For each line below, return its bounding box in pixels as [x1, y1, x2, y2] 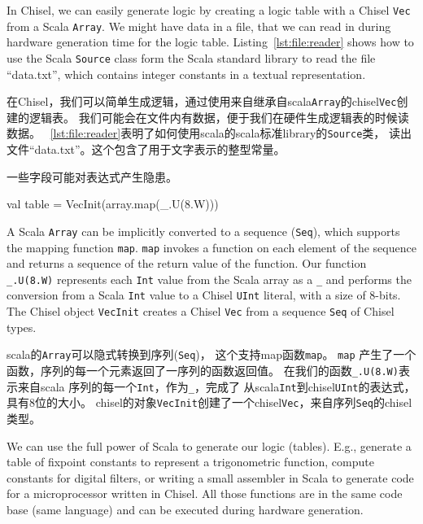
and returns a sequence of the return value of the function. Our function [7, 255, 367, 272]
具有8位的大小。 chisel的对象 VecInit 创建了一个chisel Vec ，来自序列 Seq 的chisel [7, 394, 412, 411]
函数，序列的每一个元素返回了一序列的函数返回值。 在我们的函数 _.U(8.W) [7, 361, 399, 378]
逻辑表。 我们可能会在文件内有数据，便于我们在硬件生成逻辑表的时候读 [28, 108, 409, 125]
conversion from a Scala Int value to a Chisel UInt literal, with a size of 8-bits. [7, 286, 401, 303]
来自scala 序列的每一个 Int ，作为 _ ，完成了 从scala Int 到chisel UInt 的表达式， [17, 378, 416, 395]
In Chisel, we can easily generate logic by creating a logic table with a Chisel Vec [7, 2, 411, 18]
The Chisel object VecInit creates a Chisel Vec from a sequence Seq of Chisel [7, 303, 395, 320]
